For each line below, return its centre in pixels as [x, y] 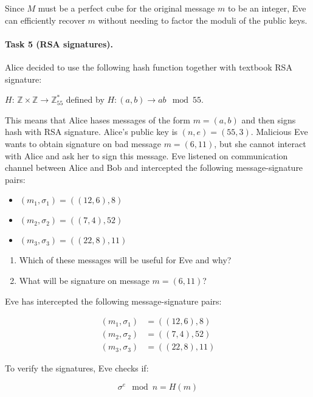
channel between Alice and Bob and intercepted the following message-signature [154, 167]
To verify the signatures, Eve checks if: [77, 368]
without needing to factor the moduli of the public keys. [203, 20]
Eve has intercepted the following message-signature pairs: [113, 301]
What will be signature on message [84, 280]
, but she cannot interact [260, 143]
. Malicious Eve [279, 132]
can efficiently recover [45, 20]
